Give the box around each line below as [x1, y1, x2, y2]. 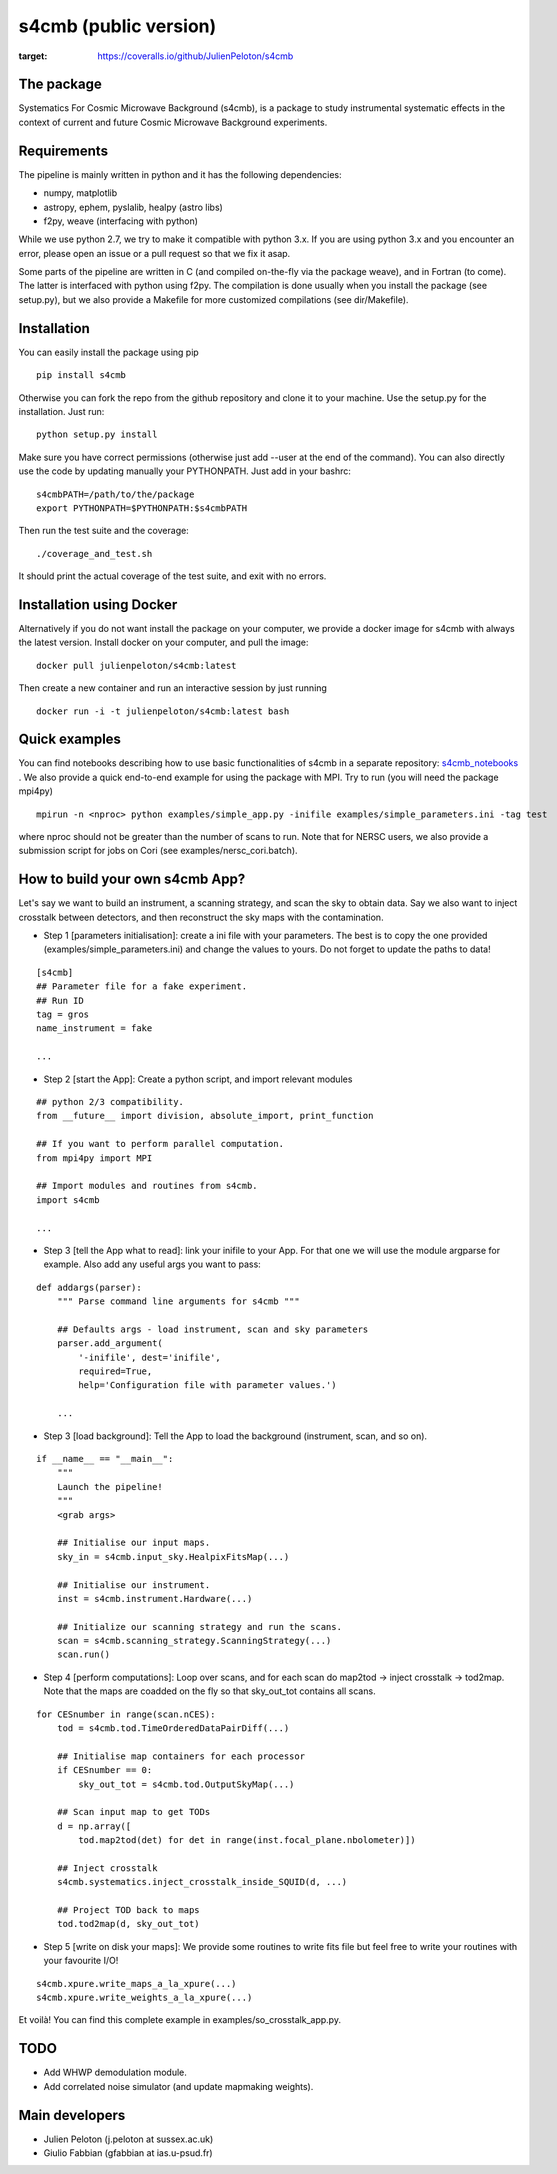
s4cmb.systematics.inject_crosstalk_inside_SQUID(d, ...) [56, 1876, 348, 1888]
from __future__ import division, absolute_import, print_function [36, 1110, 374, 1122]
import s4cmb [36, 1194, 100, 1205]
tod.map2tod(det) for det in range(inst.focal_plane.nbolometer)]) [78, 1835, 416, 1846]
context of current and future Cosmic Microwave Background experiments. [18, 116, 328, 128]
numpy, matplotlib [43, 187, 118, 199]
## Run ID [36, 995, 84, 1006]
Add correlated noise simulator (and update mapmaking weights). [43, 2080, 314, 2092]
